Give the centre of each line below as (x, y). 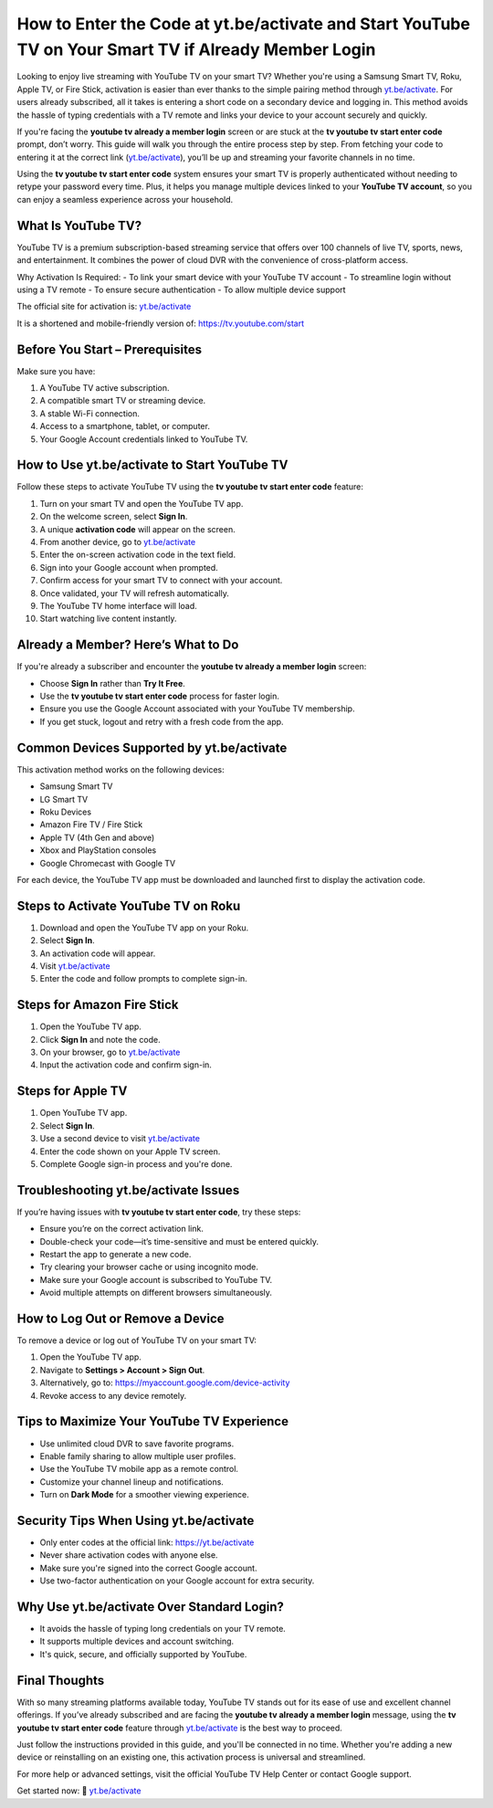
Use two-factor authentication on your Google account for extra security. (177, 1581)
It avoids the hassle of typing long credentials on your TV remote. (163, 1629)
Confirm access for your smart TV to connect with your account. (161, 581)
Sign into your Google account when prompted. (129, 567)
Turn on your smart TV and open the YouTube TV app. (142, 503)
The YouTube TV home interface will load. (119, 606)
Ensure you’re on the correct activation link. (122, 1229)
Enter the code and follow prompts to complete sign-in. (144, 979)
